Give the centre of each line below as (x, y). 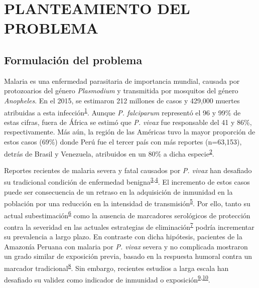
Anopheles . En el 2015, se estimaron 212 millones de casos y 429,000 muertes (122, 100)
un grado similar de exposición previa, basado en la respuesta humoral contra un (128, 256)
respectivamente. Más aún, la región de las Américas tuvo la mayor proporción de (130, 132)
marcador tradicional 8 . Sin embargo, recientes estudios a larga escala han (116, 267)
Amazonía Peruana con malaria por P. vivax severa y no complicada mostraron (126, 246)
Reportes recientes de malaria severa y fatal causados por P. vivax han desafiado (128, 170)
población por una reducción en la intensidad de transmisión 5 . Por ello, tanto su (127, 202)
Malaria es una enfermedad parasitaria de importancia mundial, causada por (122, 81)
